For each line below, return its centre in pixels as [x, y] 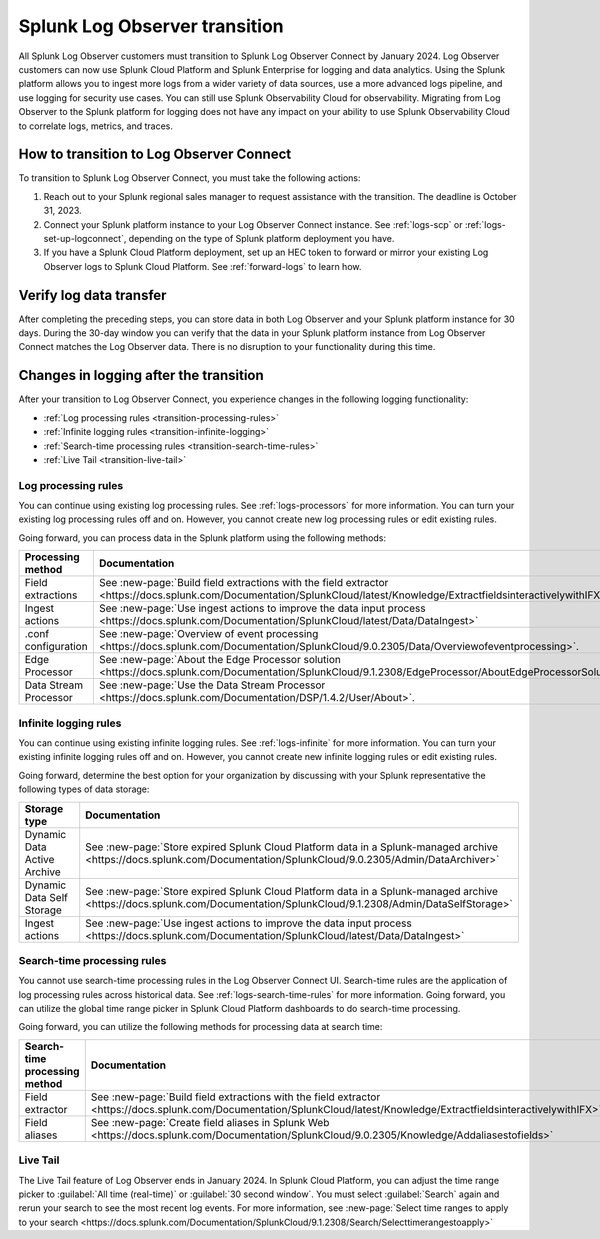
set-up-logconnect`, [85, 238]
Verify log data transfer [92, 295]
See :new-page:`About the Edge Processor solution [220, 660]
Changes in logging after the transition [141, 375]
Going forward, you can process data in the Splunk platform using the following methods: [202, 537]
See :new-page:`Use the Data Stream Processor [212, 685]
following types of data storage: [84, 789]
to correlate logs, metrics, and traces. [96, 126]
